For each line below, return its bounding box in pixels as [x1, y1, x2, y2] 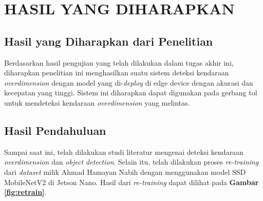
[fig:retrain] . [4, 187, 47, 197]
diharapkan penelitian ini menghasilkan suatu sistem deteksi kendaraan [4, 67, 229, 78]
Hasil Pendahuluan [4, 122, 106, 138]
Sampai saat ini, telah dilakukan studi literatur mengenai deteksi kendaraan [4, 146, 243, 157]
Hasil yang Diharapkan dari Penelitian [4, 33, 213, 49]
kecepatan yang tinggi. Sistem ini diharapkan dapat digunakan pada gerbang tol [4, 87, 257, 98]
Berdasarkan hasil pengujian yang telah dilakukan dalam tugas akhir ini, [4, 57, 234, 68]
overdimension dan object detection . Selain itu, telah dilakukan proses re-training [4, 156, 259, 167]
